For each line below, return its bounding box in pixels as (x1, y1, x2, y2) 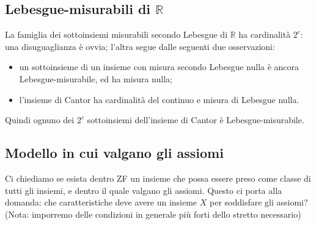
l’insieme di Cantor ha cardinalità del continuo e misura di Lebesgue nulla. (19, 93, 299, 105)
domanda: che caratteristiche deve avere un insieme (5, 196, 197, 209)
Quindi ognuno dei (5, 113, 75, 126)
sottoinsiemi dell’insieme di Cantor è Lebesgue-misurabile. (87, 113, 304, 126)
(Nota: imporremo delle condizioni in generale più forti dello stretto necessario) (5, 207, 301, 220)
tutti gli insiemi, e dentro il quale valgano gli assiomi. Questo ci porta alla (5, 184, 282, 196)
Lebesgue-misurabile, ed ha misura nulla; (19, 72, 172, 85)
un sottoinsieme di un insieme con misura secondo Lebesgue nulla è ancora (19, 60, 299, 73)
